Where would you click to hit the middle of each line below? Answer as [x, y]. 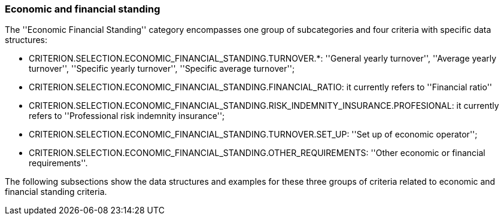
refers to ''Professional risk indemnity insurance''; [127, 116]
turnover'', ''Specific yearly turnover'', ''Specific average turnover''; [162, 69]
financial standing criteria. [56, 192]
